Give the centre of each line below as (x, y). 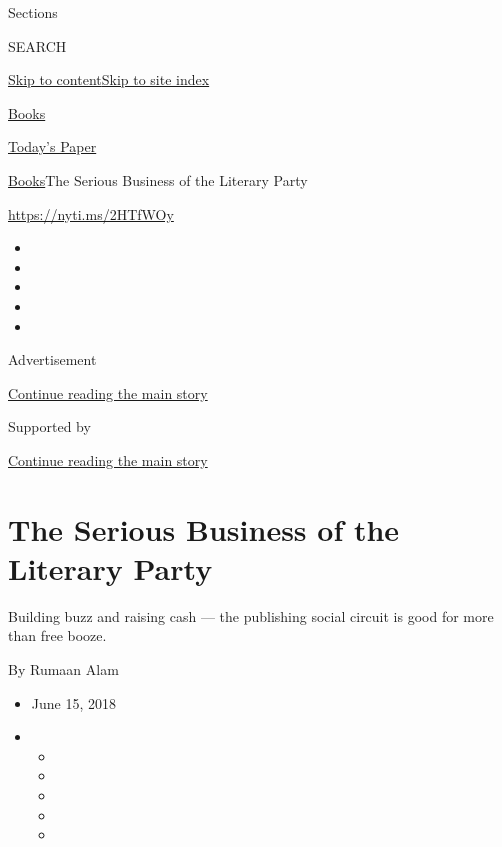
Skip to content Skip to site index (109, 79)
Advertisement (52, 359)
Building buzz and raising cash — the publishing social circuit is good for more (251, 615)
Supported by (49, 426)
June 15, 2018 (73, 702)
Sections (33, 12)
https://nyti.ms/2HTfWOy (91, 213)
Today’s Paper (52, 146)
